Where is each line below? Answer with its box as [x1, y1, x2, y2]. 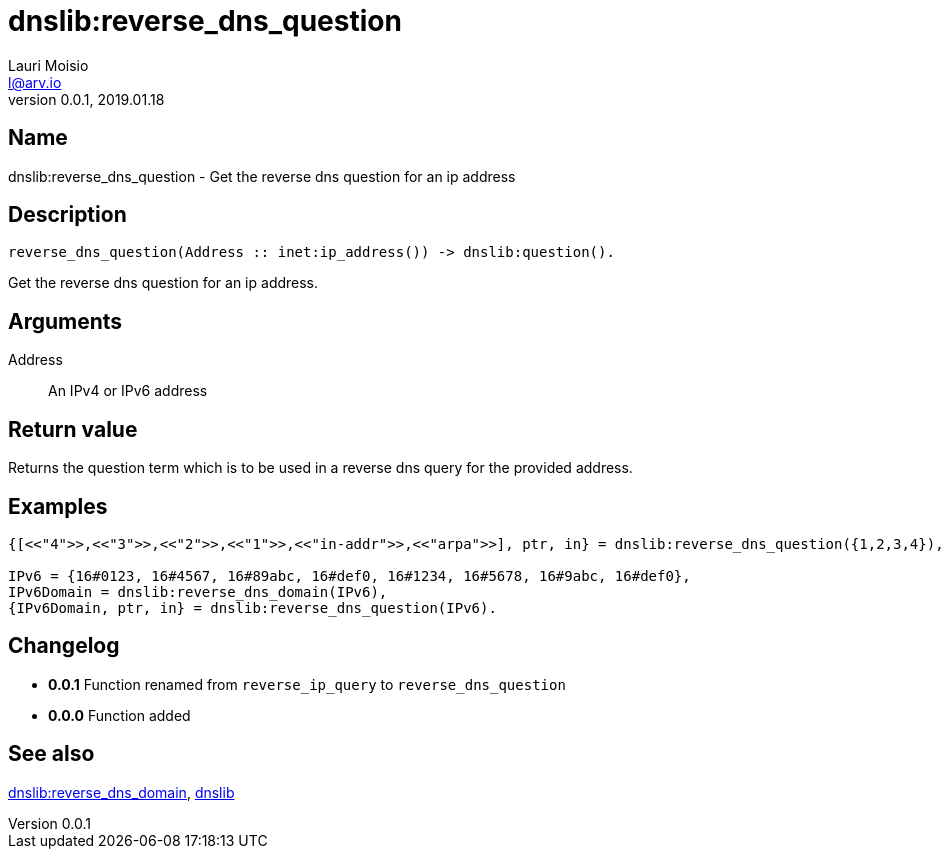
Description [8, 202, 127, 228]
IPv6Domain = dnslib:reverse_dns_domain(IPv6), [8, 583, 388, 600]
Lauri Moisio [8, 56, 89, 74]
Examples [8, 493, 108, 519]
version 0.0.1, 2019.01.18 [8, 90, 165, 108]
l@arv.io [8, 73, 62, 91]
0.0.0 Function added [48, 706, 191, 724]
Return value [8, 416, 138, 442]
